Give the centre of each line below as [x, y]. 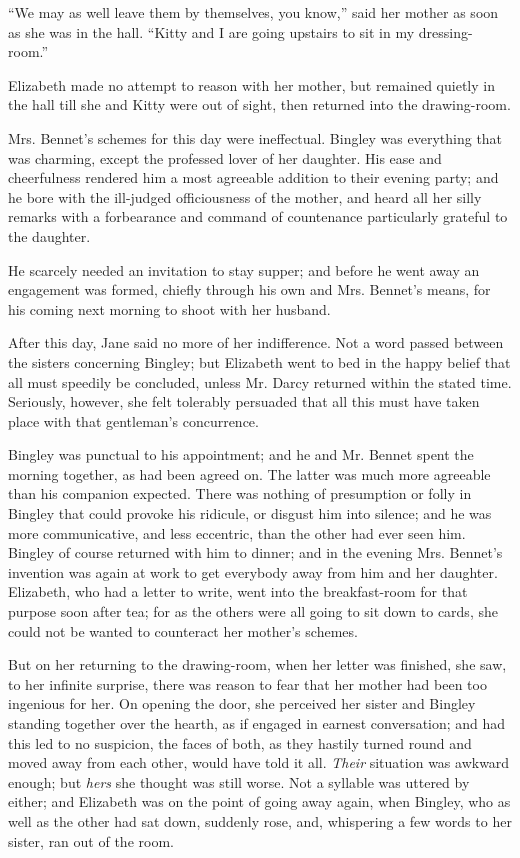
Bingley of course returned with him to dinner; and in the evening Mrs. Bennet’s [255, 552]
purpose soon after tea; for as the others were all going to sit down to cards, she [253, 611]
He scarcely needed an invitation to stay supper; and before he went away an [244, 269]
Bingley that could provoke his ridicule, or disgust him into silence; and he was [250, 513]
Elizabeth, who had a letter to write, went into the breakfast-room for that [238, 591]
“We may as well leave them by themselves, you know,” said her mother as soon [253, 12]
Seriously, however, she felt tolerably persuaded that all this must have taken [244, 401]
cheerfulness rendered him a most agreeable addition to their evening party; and [253, 177]
